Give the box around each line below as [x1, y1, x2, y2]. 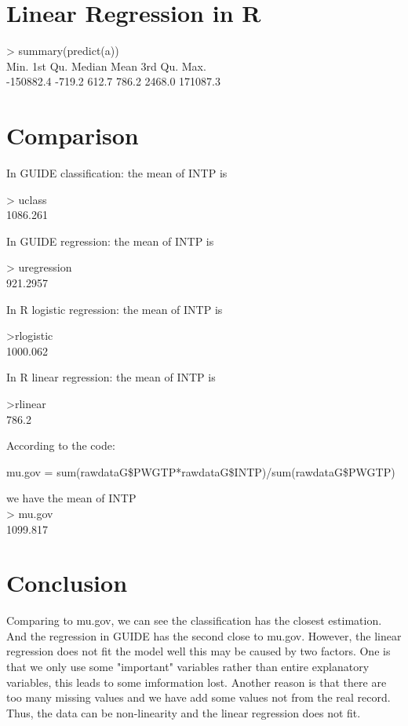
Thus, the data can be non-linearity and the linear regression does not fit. [6, 704, 361, 721]
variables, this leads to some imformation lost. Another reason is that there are [6, 673, 387, 690]
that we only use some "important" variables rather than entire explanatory [6, 659, 370, 675]
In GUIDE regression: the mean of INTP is [6, 232, 214, 249]
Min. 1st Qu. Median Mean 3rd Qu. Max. [6, 57, 206, 74]
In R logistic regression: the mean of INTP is [6, 301, 223, 317]
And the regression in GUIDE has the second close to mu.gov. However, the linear [6, 627, 402, 644]
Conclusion [6, 567, 128, 599]
